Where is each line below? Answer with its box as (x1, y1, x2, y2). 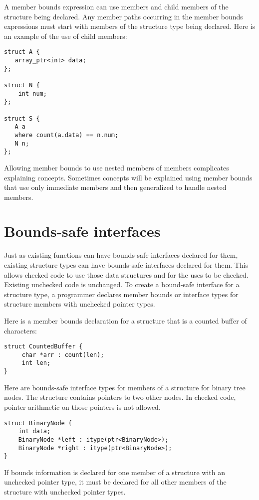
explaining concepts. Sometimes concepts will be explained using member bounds (4, 172, 253, 182)
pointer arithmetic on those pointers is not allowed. (4, 401, 161, 412)
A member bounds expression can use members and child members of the (4, 1, 229, 11)
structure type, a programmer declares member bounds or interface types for (4, 289, 239, 299)
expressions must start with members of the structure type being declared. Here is (4, 21, 256, 31)
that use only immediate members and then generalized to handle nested (4, 182, 227, 192)
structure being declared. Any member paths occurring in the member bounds (4, 11, 243, 21)
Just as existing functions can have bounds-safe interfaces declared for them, (4, 250, 238, 260)
